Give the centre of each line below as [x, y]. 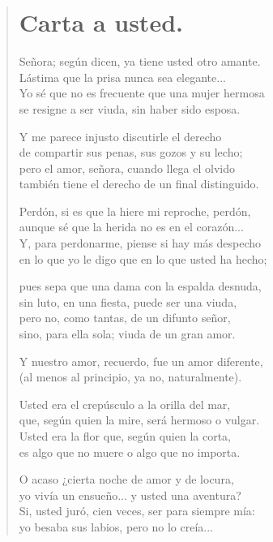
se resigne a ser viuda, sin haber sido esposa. [130, 108]
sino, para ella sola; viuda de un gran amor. [127, 334]
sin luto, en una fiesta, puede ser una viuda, [128, 301]
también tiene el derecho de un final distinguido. [139, 184]
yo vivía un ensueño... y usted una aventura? [130, 495]
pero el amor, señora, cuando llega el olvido [127, 168]
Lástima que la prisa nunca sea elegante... [122, 77]
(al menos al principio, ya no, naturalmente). [130, 377]
